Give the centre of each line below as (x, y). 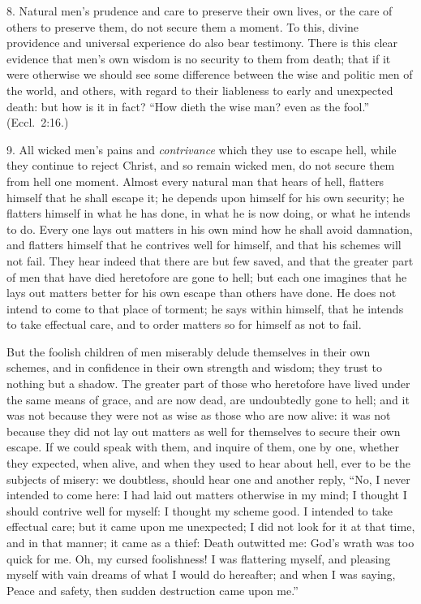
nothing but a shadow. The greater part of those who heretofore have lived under (208, 384)
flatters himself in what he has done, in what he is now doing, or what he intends (208, 213)
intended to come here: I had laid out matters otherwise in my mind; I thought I (207, 495)
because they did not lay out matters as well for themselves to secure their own (204, 431)
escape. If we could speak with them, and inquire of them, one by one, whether (203, 447)
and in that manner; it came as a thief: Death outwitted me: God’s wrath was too (210, 542)
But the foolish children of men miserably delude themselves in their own (189, 351)
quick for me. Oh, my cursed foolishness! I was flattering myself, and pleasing (199, 558)
